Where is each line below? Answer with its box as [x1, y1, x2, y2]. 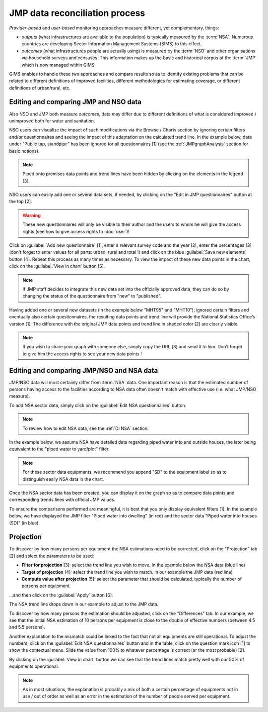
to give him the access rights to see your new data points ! [22, 351, 142, 357]
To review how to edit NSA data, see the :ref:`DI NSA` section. [22, 425, 149, 431]
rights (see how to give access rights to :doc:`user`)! [22, 228, 130, 234]
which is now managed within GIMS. [21, 62, 96, 68]
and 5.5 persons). [9, 624, 46, 630]
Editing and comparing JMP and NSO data [9, 98, 141, 106]
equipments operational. [9, 663, 59, 669]
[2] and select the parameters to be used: [9, 553, 94, 559]
